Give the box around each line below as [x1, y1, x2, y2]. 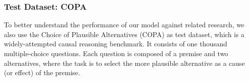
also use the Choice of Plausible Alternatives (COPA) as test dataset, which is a [4, 29, 245, 39]
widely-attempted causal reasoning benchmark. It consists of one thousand [4, 39, 227, 49]
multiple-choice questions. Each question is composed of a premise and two [4, 48, 228, 58]
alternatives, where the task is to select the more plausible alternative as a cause [4, 58, 245, 68]
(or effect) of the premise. [4, 67, 80, 78]
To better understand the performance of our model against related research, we [4, 20, 245, 30]
